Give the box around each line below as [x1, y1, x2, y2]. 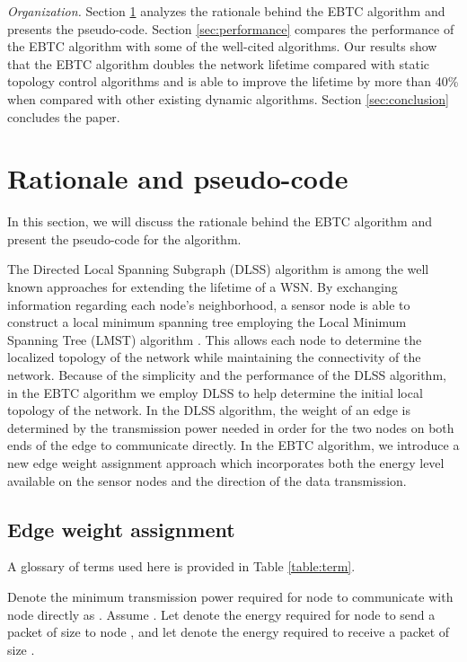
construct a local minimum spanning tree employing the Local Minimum [7, 313, 407, 331]
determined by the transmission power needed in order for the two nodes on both [7, 418, 454, 437]
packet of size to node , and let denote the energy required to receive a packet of [7, 622, 450, 641]
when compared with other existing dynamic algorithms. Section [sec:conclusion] [7, 89, 449, 108]
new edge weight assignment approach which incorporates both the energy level [7, 454, 445, 472]
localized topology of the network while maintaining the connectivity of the [7, 348, 421, 366]
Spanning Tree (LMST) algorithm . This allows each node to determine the [7, 330, 422, 349]
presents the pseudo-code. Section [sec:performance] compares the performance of [7, 19, 454, 38]
